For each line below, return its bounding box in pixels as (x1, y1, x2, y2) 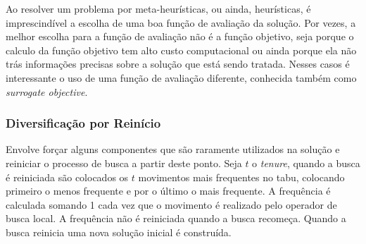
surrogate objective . (6, 84, 88, 99)
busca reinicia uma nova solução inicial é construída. (6, 224, 232, 239)
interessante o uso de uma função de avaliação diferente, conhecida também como (6, 70, 357, 85)
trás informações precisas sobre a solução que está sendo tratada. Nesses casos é (6, 56, 350, 71)
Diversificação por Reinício (6, 114, 161, 132)
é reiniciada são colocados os (6, 169, 129, 184)
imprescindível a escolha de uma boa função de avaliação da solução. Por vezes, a (6, 15, 356, 30)
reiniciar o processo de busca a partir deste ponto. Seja (6, 155, 242, 170)
